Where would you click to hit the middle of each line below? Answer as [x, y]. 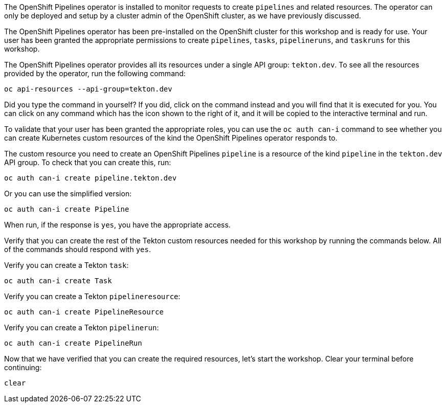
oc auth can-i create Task [58, 281]
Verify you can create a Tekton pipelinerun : [82, 327]
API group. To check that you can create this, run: [88, 162]
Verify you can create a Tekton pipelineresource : [92, 296]
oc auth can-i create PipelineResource [84, 312]
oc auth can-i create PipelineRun [73, 343]
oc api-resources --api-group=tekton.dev [88, 89]
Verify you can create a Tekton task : [66, 265]
